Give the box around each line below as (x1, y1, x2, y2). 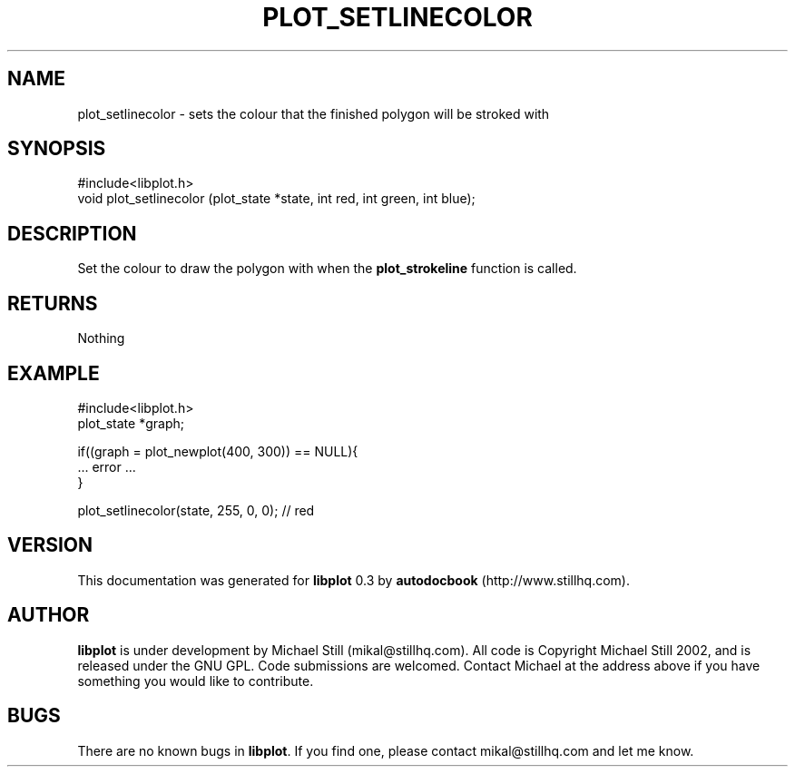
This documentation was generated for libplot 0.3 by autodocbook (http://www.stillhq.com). (77, 572, 630, 588)
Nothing (77, 330, 125, 347)
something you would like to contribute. (77, 672, 314, 689)
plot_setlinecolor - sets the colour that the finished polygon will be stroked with (77, 105, 550, 122)
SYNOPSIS (7, 137, 106, 161)
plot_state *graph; (77, 415, 184, 431)
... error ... (77, 458, 136, 475)
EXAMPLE (7, 361, 100, 385)
